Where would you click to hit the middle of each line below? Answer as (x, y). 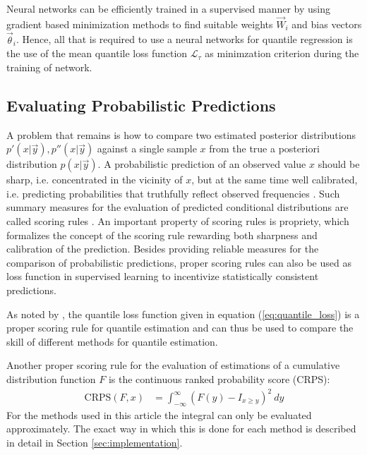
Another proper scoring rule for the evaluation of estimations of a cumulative (173, 365)
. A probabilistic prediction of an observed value (202, 164)
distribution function (51, 378)
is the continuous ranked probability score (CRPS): (219, 378)
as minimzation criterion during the (282, 53)
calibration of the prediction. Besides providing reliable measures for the (163, 249)
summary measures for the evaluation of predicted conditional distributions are (178, 207)
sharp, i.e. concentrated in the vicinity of (95, 180)
